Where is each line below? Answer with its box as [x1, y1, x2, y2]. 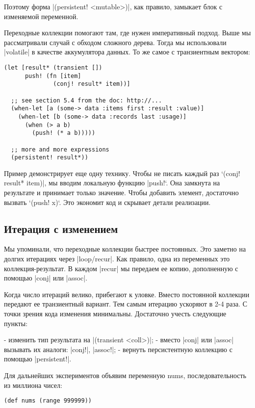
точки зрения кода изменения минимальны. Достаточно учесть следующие [4, 308, 227, 318]
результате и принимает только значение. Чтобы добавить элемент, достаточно [4, 187, 239, 198]
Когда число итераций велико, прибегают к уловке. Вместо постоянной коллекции [4, 289, 250, 299]
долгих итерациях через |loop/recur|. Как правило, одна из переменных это [4, 254, 230, 264]
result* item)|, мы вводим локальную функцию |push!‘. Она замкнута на [4, 178, 220, 188]
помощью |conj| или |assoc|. [4, 273, 88, 283]
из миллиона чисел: [4, 380, 62, 390]
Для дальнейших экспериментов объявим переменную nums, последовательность [4, 370, 247, 380]
